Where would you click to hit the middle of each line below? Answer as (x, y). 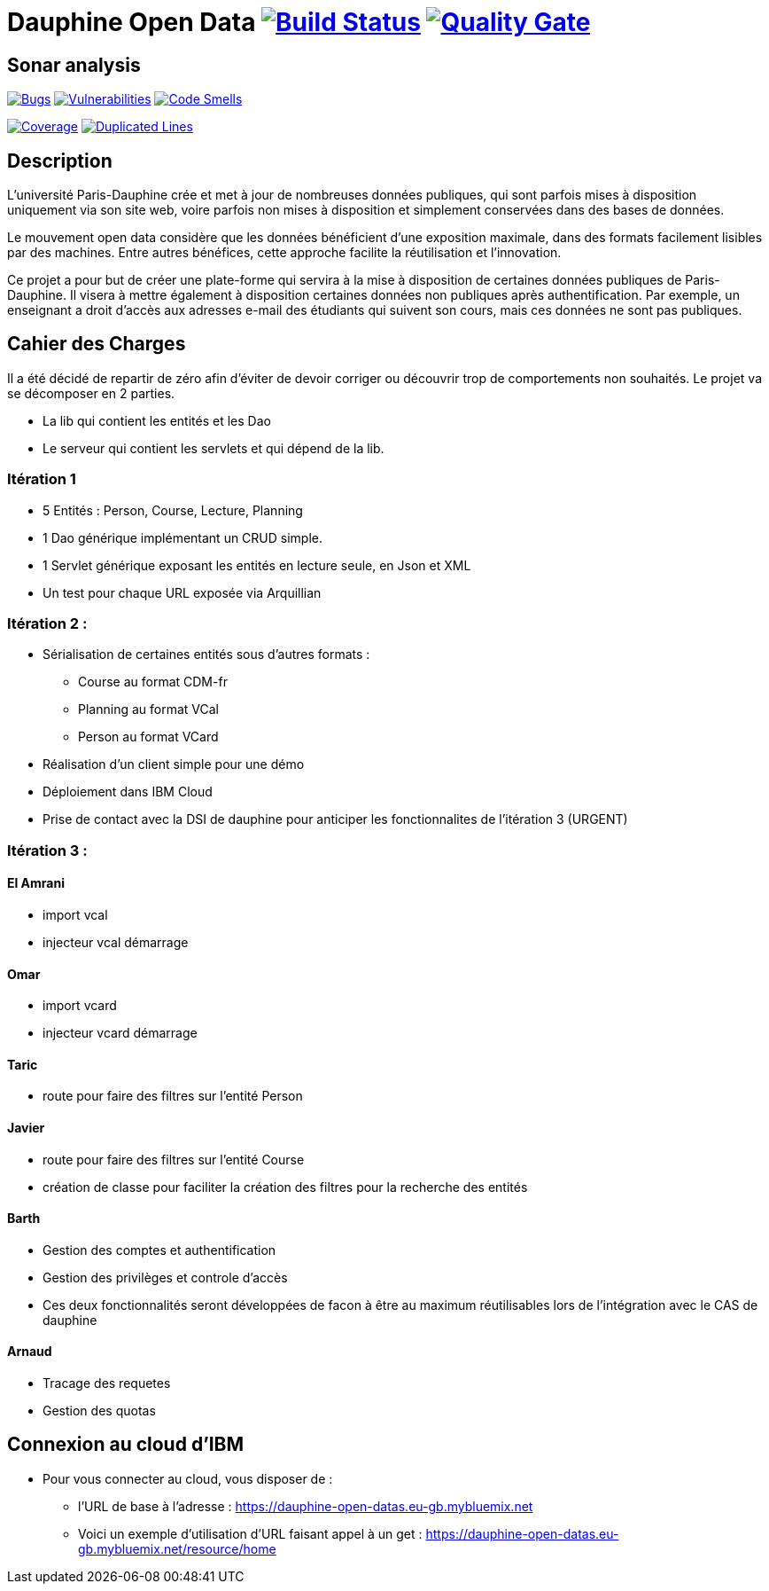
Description (60, 161)
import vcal (75, 914)
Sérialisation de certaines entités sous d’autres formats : (206, 654)
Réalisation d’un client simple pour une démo (174, 764)
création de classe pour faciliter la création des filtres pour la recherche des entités (285, 1187)
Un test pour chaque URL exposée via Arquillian (182, 592)
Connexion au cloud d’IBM (126, 1445)
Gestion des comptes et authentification (159, 1250)
